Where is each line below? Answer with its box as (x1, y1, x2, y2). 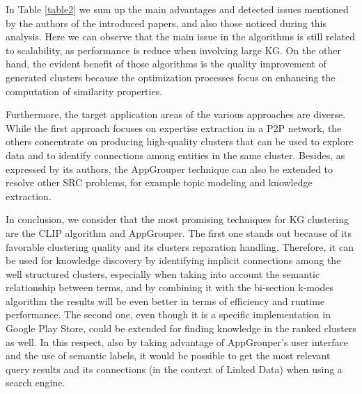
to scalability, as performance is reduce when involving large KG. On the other (6, 42, 341, 57)
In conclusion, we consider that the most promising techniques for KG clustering (6, 212, 349, 227)
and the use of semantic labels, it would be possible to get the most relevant (6, 348, 331, 363)
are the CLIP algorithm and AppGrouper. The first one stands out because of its (6, 225, 352, 240)
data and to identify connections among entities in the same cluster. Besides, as (6, 147, 345, 162)
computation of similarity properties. (6, 83, 163, 98)
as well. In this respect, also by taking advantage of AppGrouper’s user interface (6, 334, 348, 349)
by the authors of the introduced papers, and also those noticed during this (6, 15, 327, 30)
